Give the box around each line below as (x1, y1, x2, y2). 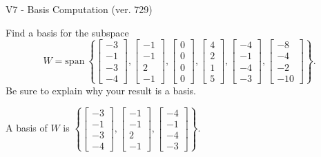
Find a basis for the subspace (6, 25, 129, 39)
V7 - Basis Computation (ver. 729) (6, 2, 153, 16)
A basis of (6, 121, 48, 135)
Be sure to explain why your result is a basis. (6, 83, 197, 97)
